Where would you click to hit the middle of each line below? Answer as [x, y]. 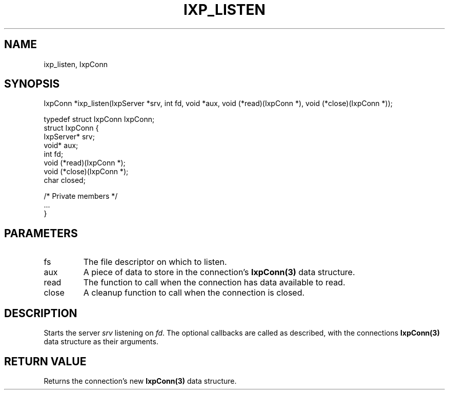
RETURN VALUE [45, 361]
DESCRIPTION [41, 313]
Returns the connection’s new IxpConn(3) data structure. [140, 381]
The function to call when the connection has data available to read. [214, 283]
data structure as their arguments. [101, 342]
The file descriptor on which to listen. [155, 262]
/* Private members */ [81, 196]
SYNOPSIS [32, 84]
